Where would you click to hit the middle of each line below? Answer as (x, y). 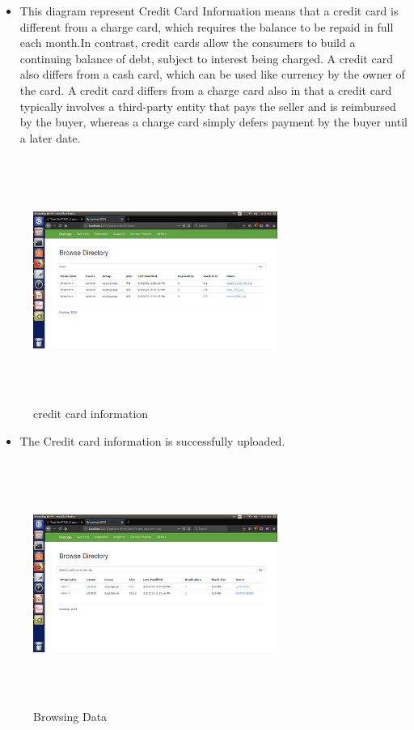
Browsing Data (70, 717)
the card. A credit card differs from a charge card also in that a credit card (206, 90)
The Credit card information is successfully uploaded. (152, 440)
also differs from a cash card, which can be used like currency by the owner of (212, 74)
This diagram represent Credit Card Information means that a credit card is (209, 11)
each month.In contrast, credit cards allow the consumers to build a (188, 43)
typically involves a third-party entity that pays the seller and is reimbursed (208, 106)
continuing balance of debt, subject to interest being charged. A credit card (206, 58)
